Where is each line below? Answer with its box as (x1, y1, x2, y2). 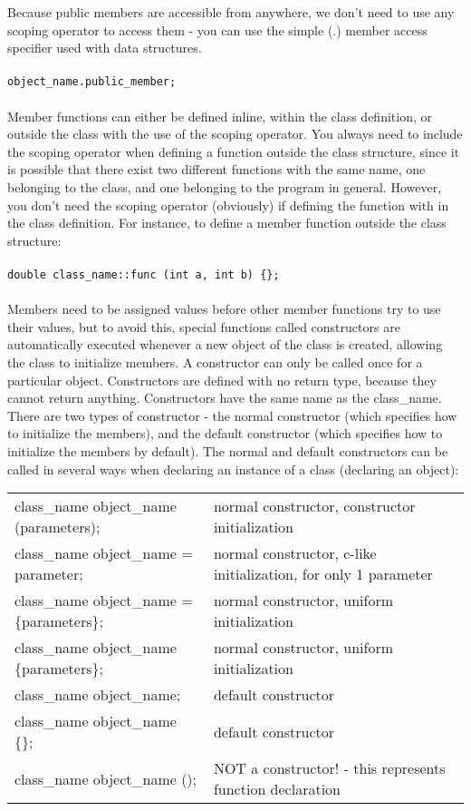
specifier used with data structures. (7, 38, 202, 57)
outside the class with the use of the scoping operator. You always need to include (7, 124, 463, 143)
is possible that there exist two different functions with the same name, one (7, 160, 426, 179)
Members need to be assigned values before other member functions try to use (7, 299, 441, 318)
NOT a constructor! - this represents (213, 757, 446, 779)
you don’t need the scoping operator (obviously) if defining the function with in (7, 195, 449, 214)
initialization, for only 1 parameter (213, 563, 433, 585)
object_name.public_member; (7, 75, 177, 89)
